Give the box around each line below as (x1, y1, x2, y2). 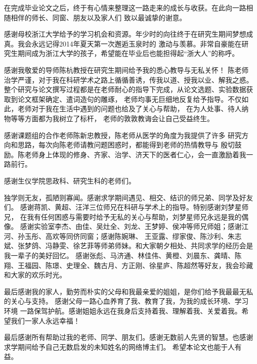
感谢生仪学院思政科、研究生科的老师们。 (4, 175, 135, 185)
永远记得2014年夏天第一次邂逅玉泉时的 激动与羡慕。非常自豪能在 (31, 38, 242, 48)
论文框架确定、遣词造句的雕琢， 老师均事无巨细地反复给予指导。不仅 (17, 93, 242, 104)
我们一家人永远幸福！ (10, 315, 80, 325)
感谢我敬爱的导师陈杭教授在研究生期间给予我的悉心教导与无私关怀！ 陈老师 (4, 64, 249, 75)
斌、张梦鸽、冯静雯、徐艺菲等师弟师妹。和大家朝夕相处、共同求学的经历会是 (4, 240, 253, 251)
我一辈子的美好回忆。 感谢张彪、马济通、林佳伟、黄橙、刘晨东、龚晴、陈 (4, 250, 242, 261)
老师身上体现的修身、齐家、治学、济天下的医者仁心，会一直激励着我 (24, 149, 246, 159)
